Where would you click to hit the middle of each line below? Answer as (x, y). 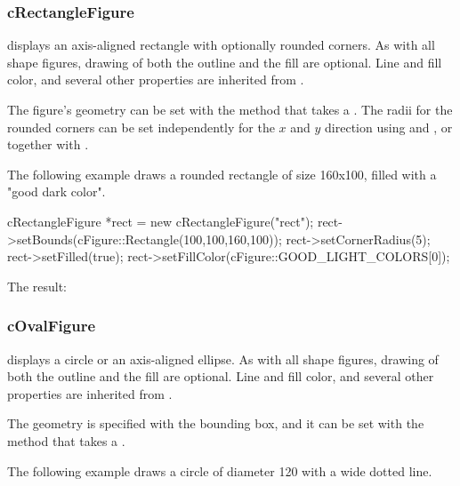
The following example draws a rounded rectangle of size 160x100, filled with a (222, 174)
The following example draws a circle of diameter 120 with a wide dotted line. (220, 470)
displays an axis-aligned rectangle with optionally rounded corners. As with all (221, 45)
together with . (48, 144)
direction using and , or (389, 127)
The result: (37, 286)
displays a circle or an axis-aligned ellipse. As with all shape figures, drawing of (223, 359)
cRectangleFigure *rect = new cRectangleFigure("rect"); (161, 221)
